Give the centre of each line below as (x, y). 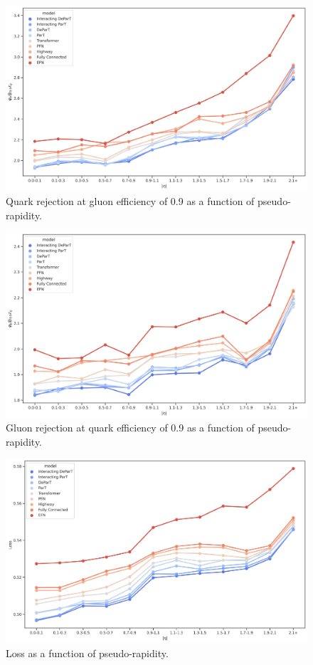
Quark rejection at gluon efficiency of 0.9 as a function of (130, 201)
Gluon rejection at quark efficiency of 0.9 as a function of (130, 428)
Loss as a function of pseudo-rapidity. (87, 653)
